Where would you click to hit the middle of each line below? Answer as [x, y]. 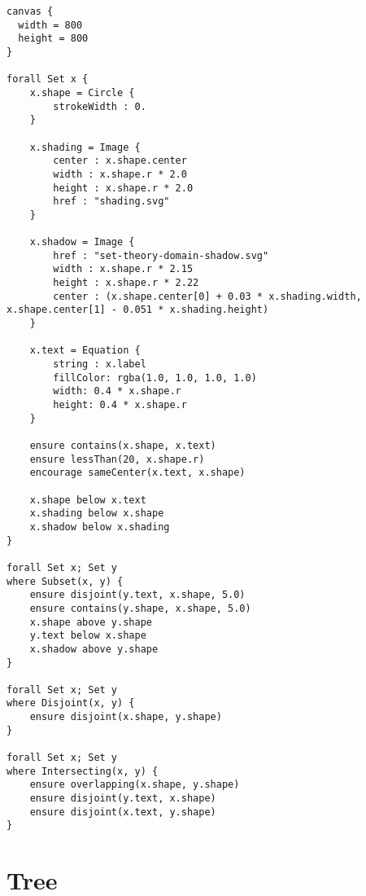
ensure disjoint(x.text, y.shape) [123, 812]
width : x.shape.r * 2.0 [120, 174]
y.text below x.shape [88, 636]
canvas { [30, 11]
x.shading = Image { [85, 147]
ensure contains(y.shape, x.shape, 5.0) [140, 608]
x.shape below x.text [88, 500]
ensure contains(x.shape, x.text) [123, 446]
